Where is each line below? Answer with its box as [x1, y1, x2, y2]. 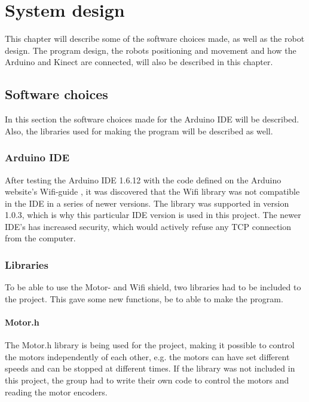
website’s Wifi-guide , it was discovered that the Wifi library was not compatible [5, 185, 300, 198]
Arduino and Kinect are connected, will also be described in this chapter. [5, 56, 273, 68]
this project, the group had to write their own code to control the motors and [5, 374, 289, 386]
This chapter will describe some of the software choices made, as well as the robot [5, 32, 305, 45]
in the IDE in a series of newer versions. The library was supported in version [5, 197, 289, 209]
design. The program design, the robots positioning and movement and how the [5, 44, 296, 56]
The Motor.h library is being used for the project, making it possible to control [5, 339, 295, 351]
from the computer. [5, 232, 76, 244]
